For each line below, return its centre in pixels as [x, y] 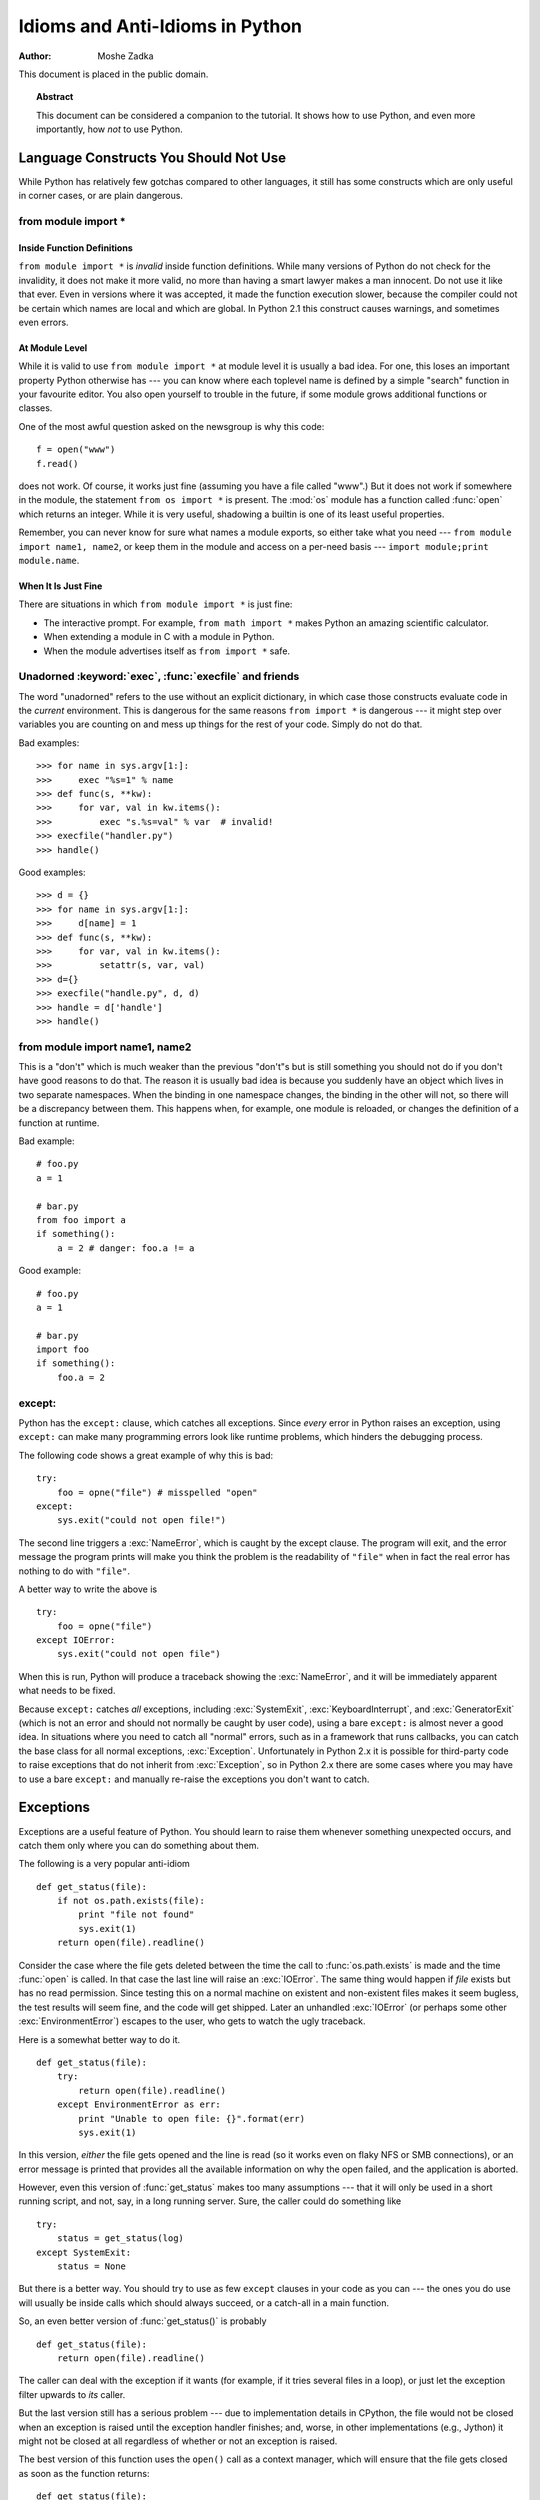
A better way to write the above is [88, 1589]
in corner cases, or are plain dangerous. [101, 196]
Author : [35, 56]
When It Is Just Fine [60, 586]
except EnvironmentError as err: [139, 2104]
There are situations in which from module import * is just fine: [155, 604]
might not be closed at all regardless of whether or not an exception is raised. [178, 2441]
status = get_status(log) [120, 2238]
